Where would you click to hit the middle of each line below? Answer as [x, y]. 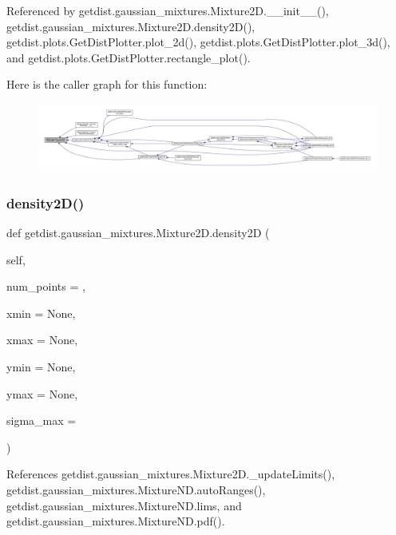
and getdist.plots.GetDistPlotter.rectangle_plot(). [129, 57]
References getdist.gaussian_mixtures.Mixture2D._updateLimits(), [171, 474]
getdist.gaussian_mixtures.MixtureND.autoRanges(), [136, 490]
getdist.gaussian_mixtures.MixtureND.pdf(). [116, 521]
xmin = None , [41, 313]
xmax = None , [42, 340]
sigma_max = [42, 420]
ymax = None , [42, 393]
